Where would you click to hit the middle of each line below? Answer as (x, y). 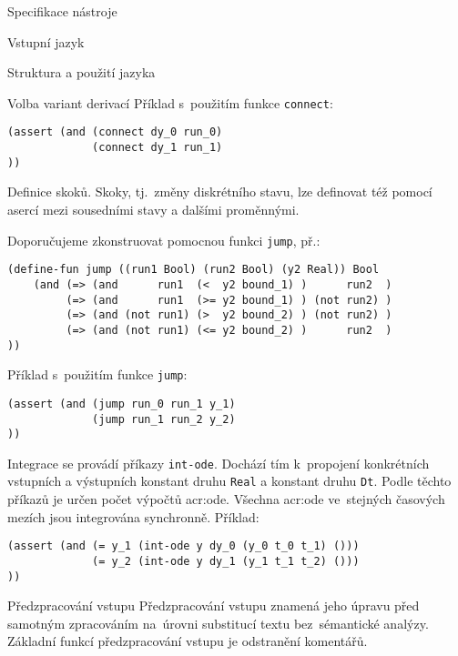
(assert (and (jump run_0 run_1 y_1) (122, 404)
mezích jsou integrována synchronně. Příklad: (133, 516)
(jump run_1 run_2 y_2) (164, 419)
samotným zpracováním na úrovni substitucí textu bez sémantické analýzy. (218, 623)
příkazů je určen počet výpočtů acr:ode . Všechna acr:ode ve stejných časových (226, 499)
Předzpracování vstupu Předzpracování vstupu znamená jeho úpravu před (214, 606)
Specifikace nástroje (62, 11)
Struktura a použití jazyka (81, 72)
